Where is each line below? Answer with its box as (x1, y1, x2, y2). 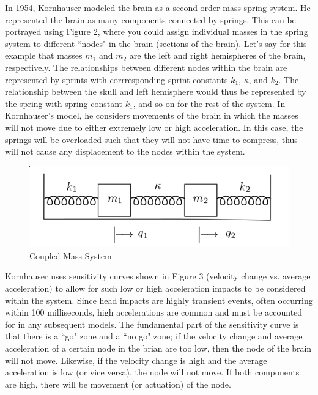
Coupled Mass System (29, 249, 112, 262)
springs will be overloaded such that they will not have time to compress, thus (5, 133, 298, 146)
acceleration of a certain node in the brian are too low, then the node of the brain (5, 342, 312, 355)
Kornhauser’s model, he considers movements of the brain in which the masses (5, 109, 298, 122)
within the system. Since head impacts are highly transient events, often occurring (5, 293, 313, 306)
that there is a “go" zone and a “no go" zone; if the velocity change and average (5, 330, 303, 342)
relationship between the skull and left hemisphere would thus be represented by (5, 85, 306, 98)
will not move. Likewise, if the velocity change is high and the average (5, 353, 267, 366)
